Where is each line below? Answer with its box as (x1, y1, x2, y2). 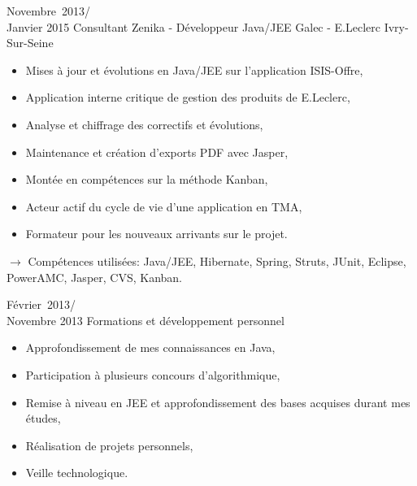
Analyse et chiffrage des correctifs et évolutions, (25, 115, 263, 132)
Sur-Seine (7, 34, 54, 51)
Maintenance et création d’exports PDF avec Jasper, (25, 143, 289, 160)
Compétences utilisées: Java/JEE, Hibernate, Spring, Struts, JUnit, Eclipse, (28, 252, 406, 269)
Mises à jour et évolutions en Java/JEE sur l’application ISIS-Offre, (25, 61, 363, 78)
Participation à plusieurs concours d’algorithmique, (25, 366, 280, 383)
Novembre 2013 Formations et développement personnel (7, 311, 285, 328)
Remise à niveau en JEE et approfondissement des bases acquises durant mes (25, 393, 410, 410)
